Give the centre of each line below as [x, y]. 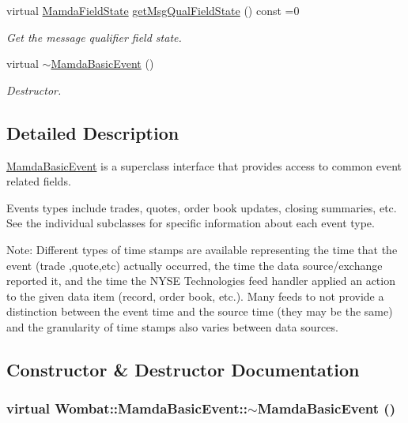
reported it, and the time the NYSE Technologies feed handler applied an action [201, 281]
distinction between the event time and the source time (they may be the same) [200, 311]
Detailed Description [93, 132]
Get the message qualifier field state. [94, 37]
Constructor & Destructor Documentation [183, 369]
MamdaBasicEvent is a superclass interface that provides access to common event [204, 165]
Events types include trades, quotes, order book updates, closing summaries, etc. [202, 207]
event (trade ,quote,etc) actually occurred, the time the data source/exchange [195, 265]
